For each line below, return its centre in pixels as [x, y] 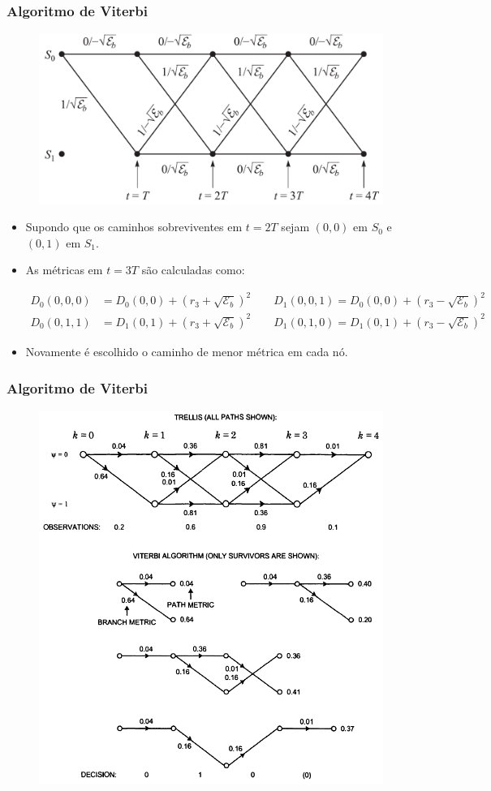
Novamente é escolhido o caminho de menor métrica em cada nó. [187, 351]
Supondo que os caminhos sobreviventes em [134, 227]
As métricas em [64, 270]
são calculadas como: [193, 270]
